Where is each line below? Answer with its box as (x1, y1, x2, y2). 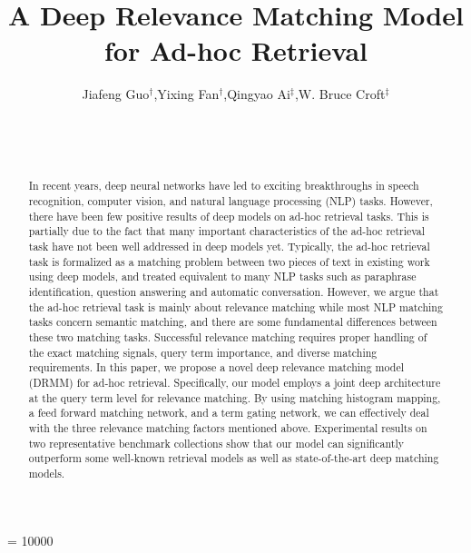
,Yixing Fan (153, 84, 220, 104)
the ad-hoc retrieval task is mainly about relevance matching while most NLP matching (28, 299, 443, 314)
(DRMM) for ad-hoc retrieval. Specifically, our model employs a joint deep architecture (28, 375, 441, 390)
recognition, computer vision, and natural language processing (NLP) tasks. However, (28, 193, 433, 209)
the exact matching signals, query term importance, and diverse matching (28, 344, 378, 360)
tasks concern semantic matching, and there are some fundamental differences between (28, 314, 437, 330)
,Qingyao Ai (223, 84, 290, 104)
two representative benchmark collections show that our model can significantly (28, 435, 405, 450)
